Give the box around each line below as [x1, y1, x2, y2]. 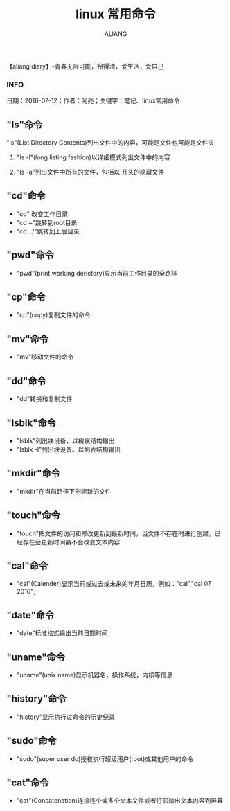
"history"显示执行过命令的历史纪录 [16, 713, 116, 721]
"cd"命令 [6, 190, 46, 202]
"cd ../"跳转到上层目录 [16, 226, 80, 235]
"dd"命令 [6, 375, 46, 386]
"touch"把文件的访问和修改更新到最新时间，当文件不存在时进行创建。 [16, 529, 215, 537]
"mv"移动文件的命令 [16, 353, 74, 361]
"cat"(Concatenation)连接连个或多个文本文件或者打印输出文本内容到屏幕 [16, 796, 223, 805]
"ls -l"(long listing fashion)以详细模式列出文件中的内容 [16, 153, 170, 161]
